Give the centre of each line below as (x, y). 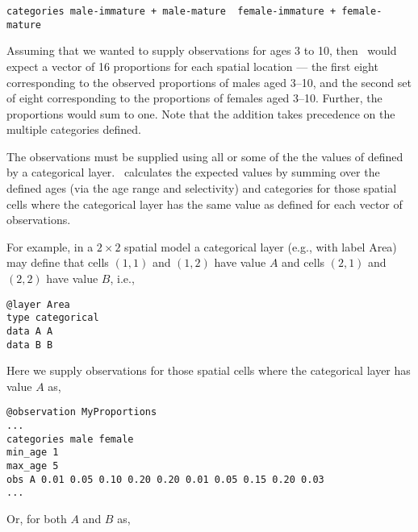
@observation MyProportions (82, 412)
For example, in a (50, 246)
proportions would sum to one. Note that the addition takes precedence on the (201, 113)
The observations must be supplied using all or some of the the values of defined (205, 156)
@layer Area (38, 304)
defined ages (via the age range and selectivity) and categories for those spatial (202, 188)
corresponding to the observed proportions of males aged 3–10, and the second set (209, 82)
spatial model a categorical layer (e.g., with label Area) (261, 246)
